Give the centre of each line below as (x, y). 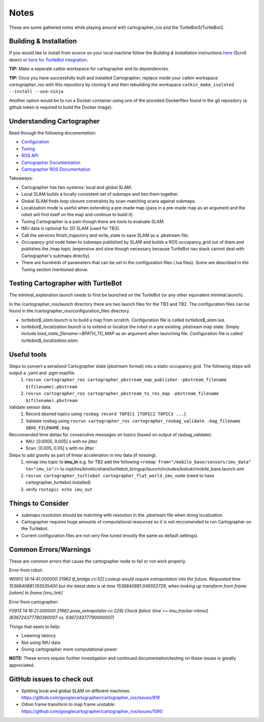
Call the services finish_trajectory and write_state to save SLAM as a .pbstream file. (105, 235)
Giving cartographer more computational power (69, 649)
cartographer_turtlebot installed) (58, 482)
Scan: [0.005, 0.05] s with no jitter (60, 448)
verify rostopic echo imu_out (59, 489)
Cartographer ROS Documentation (56, 169)
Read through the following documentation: (53, 133)
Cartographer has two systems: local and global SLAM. (77, 187)
